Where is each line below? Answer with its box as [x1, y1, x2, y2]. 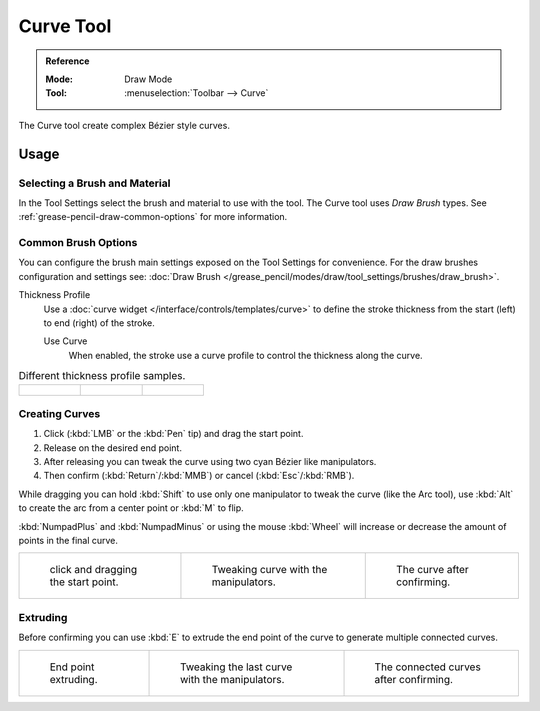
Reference [45, 55, 90, 67]
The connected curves [374, 660, 482, 674]
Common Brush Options [18, 236, 138, 250]
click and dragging [49, 563, 138, 577]
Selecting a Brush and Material [18, 176, 171, 190]
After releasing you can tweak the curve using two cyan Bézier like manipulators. [43, 456, 377, 468]
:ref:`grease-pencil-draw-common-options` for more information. [18, 211, 288, 223]
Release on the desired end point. [43, 441, 182, 454]
